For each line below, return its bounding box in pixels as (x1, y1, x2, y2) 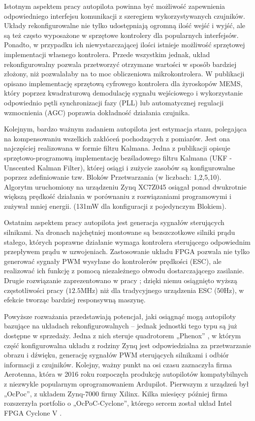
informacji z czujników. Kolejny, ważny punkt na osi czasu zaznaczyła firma (4, 359, 232, 369)
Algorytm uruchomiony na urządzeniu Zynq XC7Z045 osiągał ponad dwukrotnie (4, 181, 247, 192)
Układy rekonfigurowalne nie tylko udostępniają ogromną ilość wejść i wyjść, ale (4, 20, 246, 31)
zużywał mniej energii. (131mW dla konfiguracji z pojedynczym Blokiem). (4, 200, 226, 211)
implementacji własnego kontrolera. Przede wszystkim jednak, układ (4, 49, 210, 59)
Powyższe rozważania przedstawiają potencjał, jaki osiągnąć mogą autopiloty (4, 311, 236, 321)
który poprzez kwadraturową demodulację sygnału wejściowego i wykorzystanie (4, 88, 243, 98)
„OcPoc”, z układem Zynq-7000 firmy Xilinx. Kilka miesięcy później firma (4, 388, 227, 398)
